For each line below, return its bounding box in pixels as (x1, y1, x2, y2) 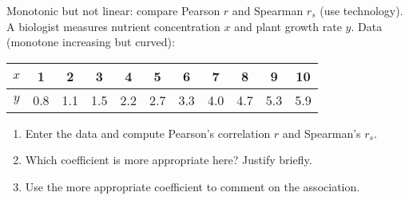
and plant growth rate (234, 18, 342, 34)
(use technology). (320, 2, 403, 18)
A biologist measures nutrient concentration (6, 18, 220, 34)
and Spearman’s (282, 124, 361, 141)
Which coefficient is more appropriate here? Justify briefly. (25, 151, 312, 168)
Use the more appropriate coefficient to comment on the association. (25, 178, 360, 194)
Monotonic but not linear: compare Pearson (6, 2, 220, 18)
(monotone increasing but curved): (6, 33, 175, 50)
